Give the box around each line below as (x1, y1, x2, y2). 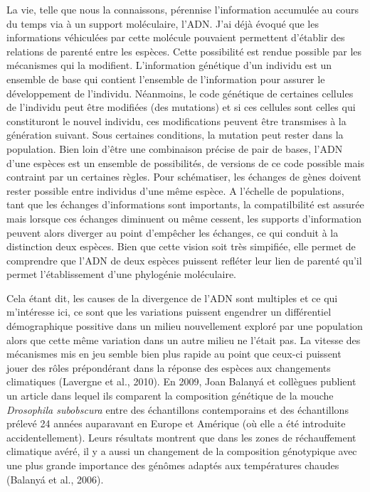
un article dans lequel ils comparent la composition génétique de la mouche (6, 388, 334, 403)
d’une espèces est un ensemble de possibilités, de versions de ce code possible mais (6, 155, 364, 170)
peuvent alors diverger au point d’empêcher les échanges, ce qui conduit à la (6, 225, 339, 240)
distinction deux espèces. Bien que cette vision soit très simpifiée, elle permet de (6, 239, 356, 254)
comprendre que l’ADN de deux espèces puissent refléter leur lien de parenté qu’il (6, 252, 362, 267)
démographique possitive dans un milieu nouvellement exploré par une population (6, 319, 363, 333)
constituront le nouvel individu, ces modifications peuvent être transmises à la (6, 113, 347, 128)
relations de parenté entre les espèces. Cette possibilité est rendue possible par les (6, 43, 362, 58)
